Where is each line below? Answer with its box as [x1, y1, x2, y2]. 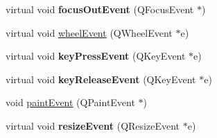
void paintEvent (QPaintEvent [6, 95, 135, 110]
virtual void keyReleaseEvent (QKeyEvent [6, 71, 196, 86]
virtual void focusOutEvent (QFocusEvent [6, 2, 194, 16]
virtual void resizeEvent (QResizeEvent [6, 118, 180, 132]
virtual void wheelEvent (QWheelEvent [6, 25, 173, 40]
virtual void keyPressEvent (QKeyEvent [6, 49, 186, 63]
